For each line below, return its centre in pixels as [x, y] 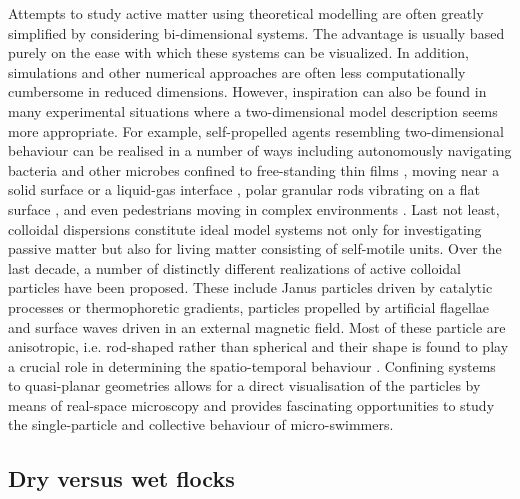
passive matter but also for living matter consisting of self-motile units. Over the [255, 248]
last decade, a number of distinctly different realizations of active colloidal [235, 267]
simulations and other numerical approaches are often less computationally [237, 71]
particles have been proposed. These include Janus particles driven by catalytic [250, 287]
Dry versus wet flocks [121, 478]
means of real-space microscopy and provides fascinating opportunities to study [251, 404]
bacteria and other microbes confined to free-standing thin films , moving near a [254, 169]
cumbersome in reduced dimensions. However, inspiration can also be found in [247, 91]
